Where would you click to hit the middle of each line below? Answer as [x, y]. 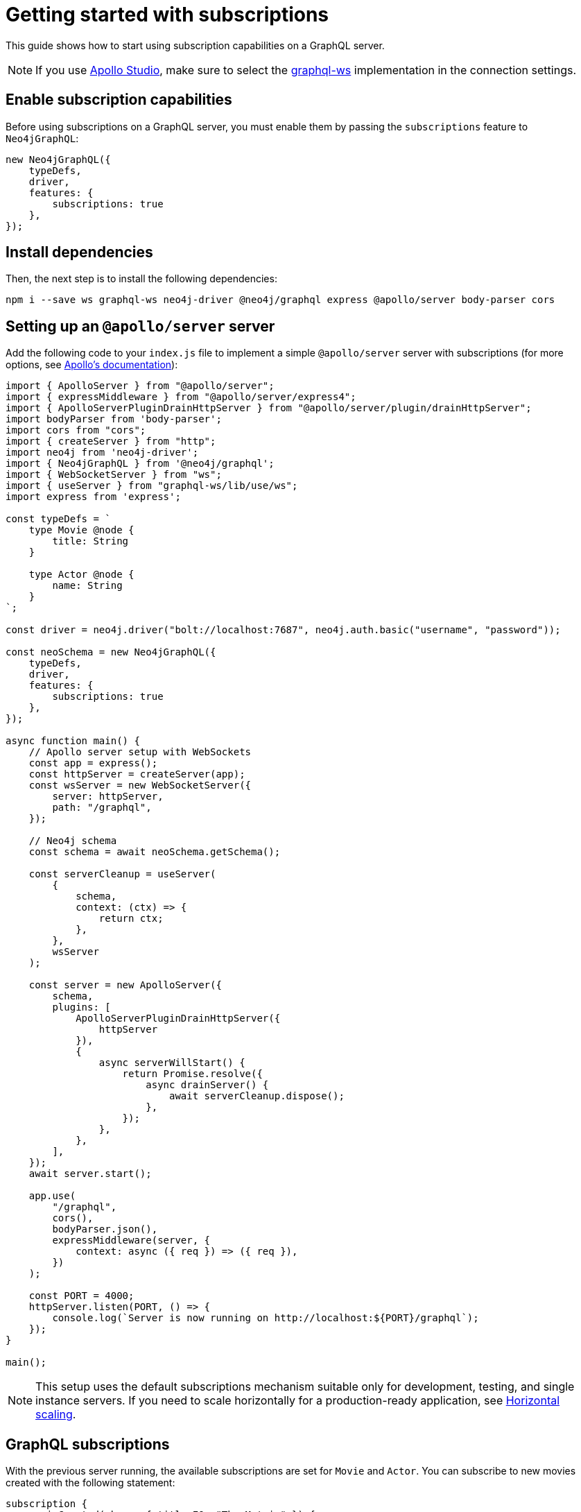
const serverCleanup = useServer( [122, 874]
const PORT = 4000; [81, 1296]
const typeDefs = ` [58, 519]
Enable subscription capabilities [119, 100]
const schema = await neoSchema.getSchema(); [155, 852]
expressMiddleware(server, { [131, 1240]
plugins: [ [81, 1007]
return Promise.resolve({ [192, 1074]
